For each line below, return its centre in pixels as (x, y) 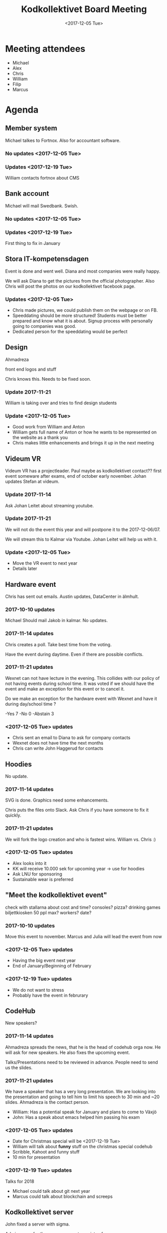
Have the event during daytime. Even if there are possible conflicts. (74, 654)
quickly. (13, 815)
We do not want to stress (38, 990)
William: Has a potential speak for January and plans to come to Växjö (84, 1112)
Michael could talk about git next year (51, 1191)
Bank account (27, 194)
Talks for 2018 (20, 1181)
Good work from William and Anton (48, 427)
